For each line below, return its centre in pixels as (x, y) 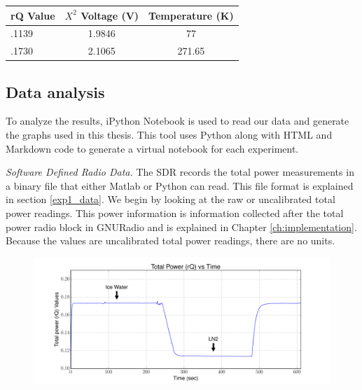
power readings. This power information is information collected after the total (175, 213)
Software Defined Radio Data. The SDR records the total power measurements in (180, 172)
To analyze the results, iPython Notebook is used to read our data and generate (177, 121)
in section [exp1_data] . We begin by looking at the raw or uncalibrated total (170, 199)
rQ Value (33, 15)
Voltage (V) (110, 15)
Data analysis (55, 91)
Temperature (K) (191, 15)
